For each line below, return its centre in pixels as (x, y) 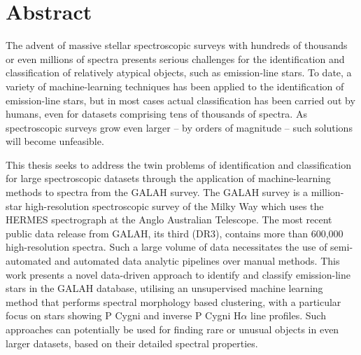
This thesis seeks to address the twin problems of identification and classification (178, 164)
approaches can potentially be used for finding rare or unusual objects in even (172, 329)
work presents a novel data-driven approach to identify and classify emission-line (178, 274)
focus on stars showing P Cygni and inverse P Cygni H (123, 315)
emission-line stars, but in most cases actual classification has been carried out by (180, 100)
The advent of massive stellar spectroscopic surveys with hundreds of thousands (177, 45)
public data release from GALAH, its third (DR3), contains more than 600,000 (175, 233)
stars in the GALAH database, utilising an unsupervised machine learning (164, 288)
